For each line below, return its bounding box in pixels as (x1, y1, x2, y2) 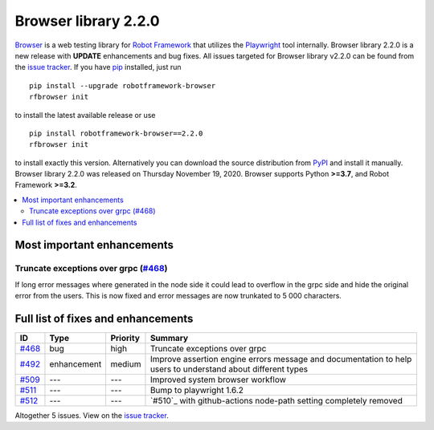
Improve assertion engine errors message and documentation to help (149, 354, 412, 365)
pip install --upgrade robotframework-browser (29, 81, 216, 90)
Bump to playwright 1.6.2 (149, 385, 244, 396)
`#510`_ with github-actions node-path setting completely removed (149, 396, 403, 407)
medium (110, 359, 141, 370)
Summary (149, 333, 189, 344)
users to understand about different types (149, 363, 309, 375)
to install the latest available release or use (14, 110, 156, 120)
